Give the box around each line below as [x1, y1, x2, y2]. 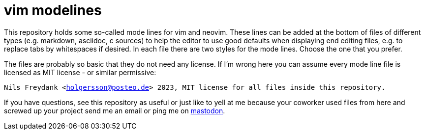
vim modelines [4, 2, 102, 19]
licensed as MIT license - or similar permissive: [4, 68, 156, 77]
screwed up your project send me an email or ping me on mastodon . [4, 106, 225, 115]
